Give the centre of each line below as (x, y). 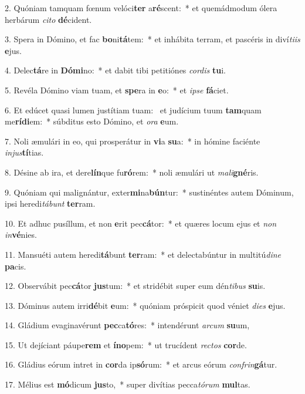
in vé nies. (21, 235)
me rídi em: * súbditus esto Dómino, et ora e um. (92, 121)
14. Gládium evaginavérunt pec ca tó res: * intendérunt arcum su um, (127, 325)
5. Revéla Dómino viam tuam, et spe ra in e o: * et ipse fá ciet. (117, 90)
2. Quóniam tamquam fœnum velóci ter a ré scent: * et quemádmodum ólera (141, 8)
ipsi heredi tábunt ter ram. (50, 203)
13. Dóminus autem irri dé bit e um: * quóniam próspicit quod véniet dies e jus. (145, 305)
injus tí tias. (24, 152)
